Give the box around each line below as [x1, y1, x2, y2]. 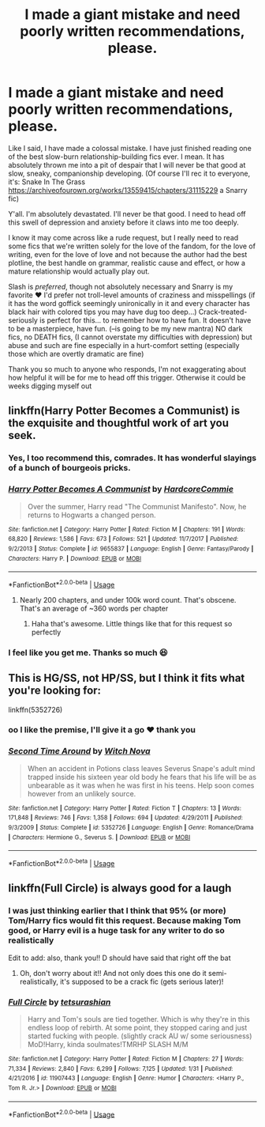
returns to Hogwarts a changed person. [27, 510, 156, 520]
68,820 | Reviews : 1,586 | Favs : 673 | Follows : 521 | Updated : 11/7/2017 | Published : [8, 535, 239, 543]
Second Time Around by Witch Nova [8, 746, 151, 757]
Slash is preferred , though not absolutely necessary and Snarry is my [8, 282, 233, 291]
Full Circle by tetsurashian [8, 997, 111, 1008]
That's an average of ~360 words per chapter [19, 603, 169, 613]
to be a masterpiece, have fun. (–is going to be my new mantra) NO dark [8, 323, 243, 333]
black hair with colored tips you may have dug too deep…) [8, 307, 197, 316]
